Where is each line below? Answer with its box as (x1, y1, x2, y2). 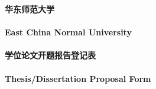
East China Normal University (5, 26, 132, 38)
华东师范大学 (5, 3, 54, 15)
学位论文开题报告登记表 (5, 49, 96, 61)
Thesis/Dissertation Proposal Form (5, 72, 151, 84)
